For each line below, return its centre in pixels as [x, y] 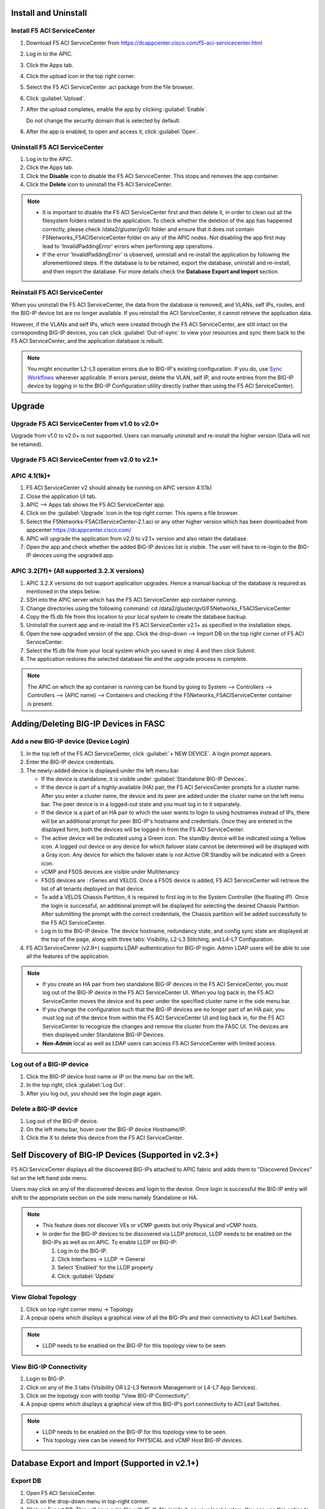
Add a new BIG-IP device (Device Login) [70, 741]
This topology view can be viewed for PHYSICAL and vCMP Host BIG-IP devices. [143, 1440]
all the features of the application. [68, 956]
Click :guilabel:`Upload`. [56, 98]
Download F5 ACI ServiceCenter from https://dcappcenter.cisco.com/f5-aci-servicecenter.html [144, 43]
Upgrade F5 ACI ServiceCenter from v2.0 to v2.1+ [85, 460]
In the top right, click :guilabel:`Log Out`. [76, 1085]
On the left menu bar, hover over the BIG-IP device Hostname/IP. [106, 1129]
